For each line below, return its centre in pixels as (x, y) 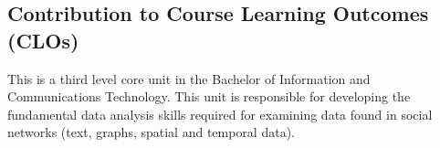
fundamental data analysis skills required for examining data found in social (220, 114)
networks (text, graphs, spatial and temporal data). (151, 132)
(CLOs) (43, 40)
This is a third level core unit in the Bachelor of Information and (189, 78)
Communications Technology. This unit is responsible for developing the (209, 96)
